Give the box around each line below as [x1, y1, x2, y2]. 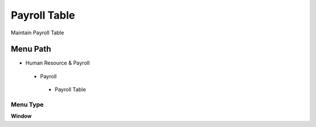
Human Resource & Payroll [25, 59, 90, 66]
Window [11, 112, 32, 119]
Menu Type [11, 101, 44, 108]
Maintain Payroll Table [11, 29, 64, 36]
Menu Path [11, 44, 51, 54]
